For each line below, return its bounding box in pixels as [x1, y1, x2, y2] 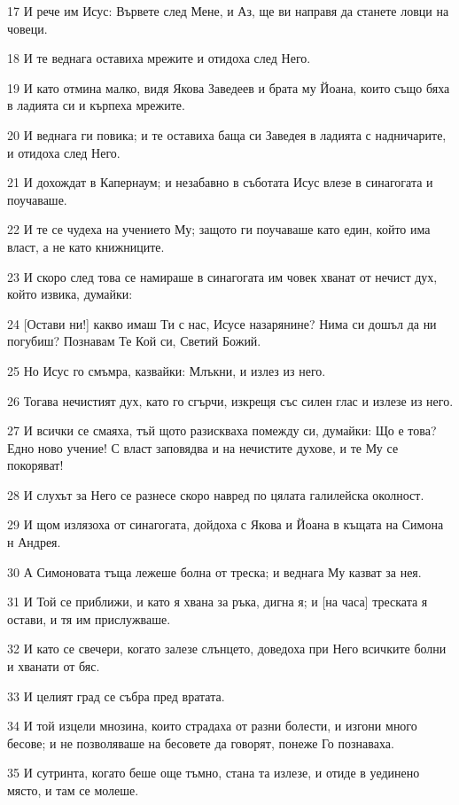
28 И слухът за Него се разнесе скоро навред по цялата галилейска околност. [7, 485, 424, 504]
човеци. [7, 19, 48, 37]
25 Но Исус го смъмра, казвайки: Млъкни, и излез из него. [7, 361, 326, 379]
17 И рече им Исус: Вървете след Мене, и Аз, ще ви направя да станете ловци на [7, 2, 449, 20]
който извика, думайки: [7, 285, 133, 303]
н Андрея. [7, 533, 61, 551]
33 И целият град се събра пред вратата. [7, 686, 225, 705]
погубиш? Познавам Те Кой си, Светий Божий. [7, 332, 261, 350]
